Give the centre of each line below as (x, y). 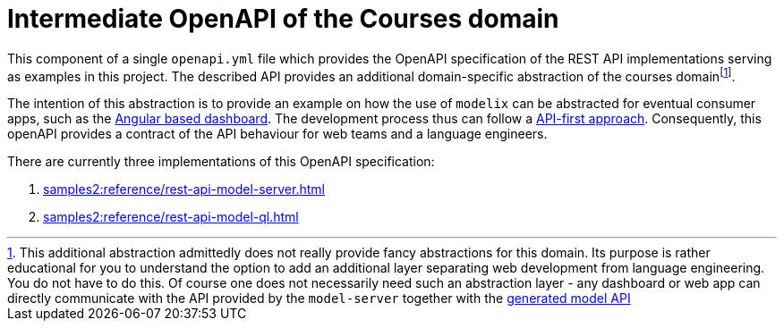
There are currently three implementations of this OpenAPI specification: (221, 162)
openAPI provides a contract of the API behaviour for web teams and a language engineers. (277, 134)
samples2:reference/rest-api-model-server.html (184, 189)
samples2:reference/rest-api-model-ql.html (171, 217)
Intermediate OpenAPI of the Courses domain (283, 19)
